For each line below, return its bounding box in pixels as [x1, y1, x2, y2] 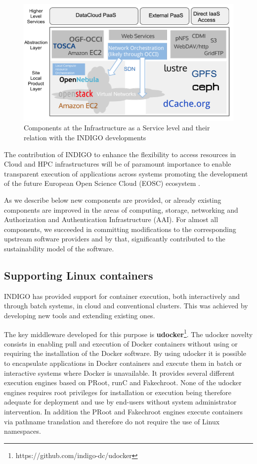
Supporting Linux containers [4, 267, 153, 283]
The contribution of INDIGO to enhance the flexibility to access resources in [4, 149, 236, 159]
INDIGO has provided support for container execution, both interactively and [4, 290, 240, 301]
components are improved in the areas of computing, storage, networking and [4, 204, 238, 215]
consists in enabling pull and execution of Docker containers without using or [4, 338, 238, 348]
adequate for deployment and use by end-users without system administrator [4, 397, 237, 407]
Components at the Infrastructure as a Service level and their [24, 122, 210, 133]
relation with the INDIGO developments [24, 132, 146, 143]
